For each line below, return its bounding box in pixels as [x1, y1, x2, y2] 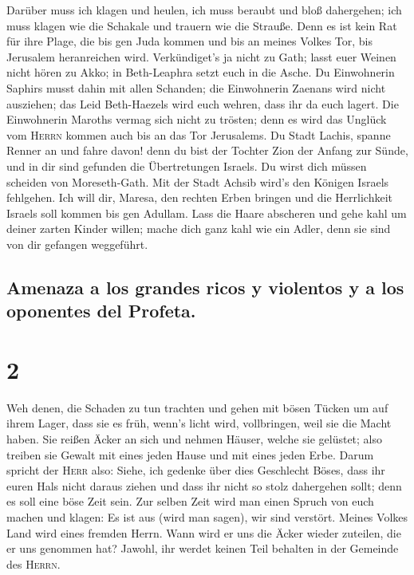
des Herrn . [6, 555, 61, 572]
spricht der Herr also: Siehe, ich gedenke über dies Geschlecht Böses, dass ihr [6, 462, 385, 479]
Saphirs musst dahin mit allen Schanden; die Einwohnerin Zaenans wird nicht [6, 79, 386, 96]
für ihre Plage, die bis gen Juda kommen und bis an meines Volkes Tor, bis [6, 33, 373, 49]
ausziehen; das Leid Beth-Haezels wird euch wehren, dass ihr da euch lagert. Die [6, 95, 399, 112]
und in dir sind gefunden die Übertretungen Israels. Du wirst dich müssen [6, 157, 367, 174]
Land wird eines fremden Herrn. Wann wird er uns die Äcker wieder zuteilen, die [6, 524, 401, 541]
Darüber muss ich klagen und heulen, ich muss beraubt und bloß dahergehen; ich [6, 2, 402, 18]
